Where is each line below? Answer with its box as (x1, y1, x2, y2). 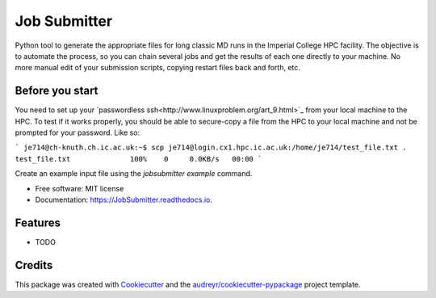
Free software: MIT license (35, 183, 124, 193)
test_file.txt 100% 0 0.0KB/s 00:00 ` (15, 154, 262, 163)
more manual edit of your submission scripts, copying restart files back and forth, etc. (15, 63, 300, 73)
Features (15, 216, 61, 229)
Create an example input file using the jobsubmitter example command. (15, 169, 253, 178)
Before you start (15, 84, 99, 98)
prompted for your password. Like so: (15, 128, 140, 137)
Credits (15, 258, 53, 272)
